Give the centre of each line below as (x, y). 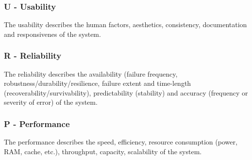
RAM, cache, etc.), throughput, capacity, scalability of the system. (103, 151)
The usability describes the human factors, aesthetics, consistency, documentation (126, 24)
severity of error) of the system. (51, 102)
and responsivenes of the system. (52, 34)
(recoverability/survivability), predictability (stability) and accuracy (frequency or (126, 92)
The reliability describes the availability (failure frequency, (91, 73)
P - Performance (37, 123)
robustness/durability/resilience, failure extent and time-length (98, 83)
